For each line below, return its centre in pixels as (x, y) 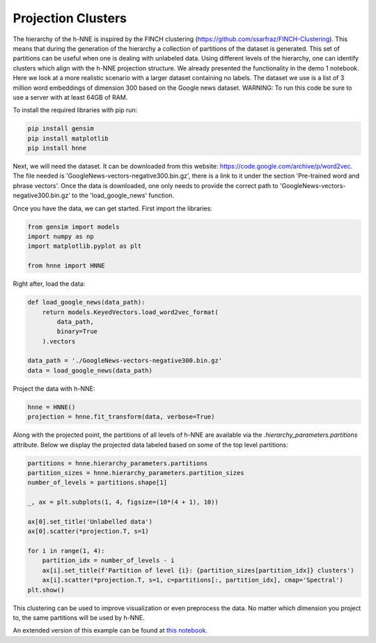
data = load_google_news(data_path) (90, 370)
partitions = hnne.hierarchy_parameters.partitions (118, 463)
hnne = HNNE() (52, 407)
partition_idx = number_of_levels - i (108, 560)
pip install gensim (61, 129)
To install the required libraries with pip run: (75, 110)
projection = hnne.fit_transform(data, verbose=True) (121, 417)
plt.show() (46, 590)
